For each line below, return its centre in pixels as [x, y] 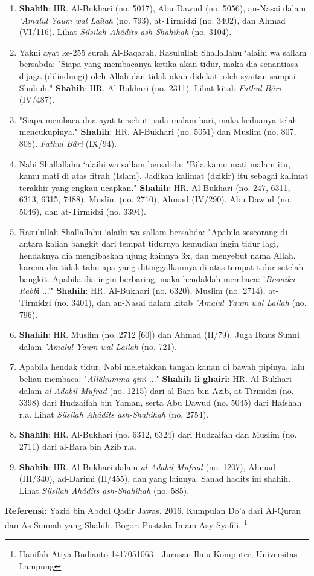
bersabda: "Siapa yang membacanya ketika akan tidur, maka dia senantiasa [159, 64]
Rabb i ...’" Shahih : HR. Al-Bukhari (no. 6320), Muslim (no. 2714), [142, 290]
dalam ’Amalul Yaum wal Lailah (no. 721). [98, 346]
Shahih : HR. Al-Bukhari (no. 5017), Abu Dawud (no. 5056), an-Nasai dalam [162, 8]
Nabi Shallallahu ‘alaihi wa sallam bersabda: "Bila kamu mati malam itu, [155, 163]
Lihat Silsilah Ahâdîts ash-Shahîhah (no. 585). [104, 490]
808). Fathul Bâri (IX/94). [68, 143]
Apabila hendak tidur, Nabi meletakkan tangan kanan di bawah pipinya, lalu [162, 367]
